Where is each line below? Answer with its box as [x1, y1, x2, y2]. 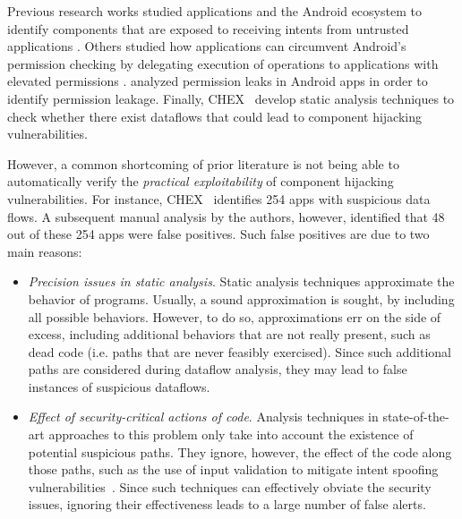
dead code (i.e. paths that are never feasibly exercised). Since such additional [28, 342, 451, 361]
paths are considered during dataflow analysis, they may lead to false [28, 360, 407, 379]
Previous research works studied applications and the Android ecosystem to [7, 2, 422, 20]
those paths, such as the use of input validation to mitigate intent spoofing [28, 460, 439, 479]
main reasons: [7, 242, 82, 260]
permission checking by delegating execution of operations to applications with [7, 54, 439, 72]
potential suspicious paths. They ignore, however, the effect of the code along [28, 442, 452, 461]
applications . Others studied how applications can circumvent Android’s [7, 37, 406, 55]
